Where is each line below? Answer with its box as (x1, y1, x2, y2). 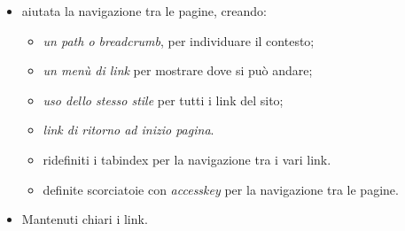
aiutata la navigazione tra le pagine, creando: (21, 2, 268, 19)
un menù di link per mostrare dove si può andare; (43, 61, 313, 80)
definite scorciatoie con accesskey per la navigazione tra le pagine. (43, 180, 399, 198)
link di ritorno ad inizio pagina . (43, 120, 214, 139)
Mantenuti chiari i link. (21, 210, 148, 228)
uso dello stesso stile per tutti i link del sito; (43, 90, 284, 109)
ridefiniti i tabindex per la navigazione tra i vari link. (43, 150, 331, 168)
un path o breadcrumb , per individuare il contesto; (43, 31, 315, 50)
